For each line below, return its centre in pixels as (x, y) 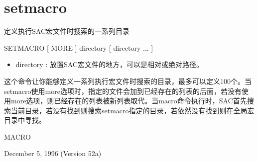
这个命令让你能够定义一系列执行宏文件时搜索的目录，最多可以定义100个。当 (128, 81)
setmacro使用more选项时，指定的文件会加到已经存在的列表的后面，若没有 (123, 91)
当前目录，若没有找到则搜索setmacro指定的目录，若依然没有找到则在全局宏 (132, 110)
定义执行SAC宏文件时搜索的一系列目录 (67, 31)
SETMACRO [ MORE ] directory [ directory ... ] (79, 47)
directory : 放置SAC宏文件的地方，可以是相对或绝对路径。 (109, 64)
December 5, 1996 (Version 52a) (53, 153)
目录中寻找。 (25, 120)
